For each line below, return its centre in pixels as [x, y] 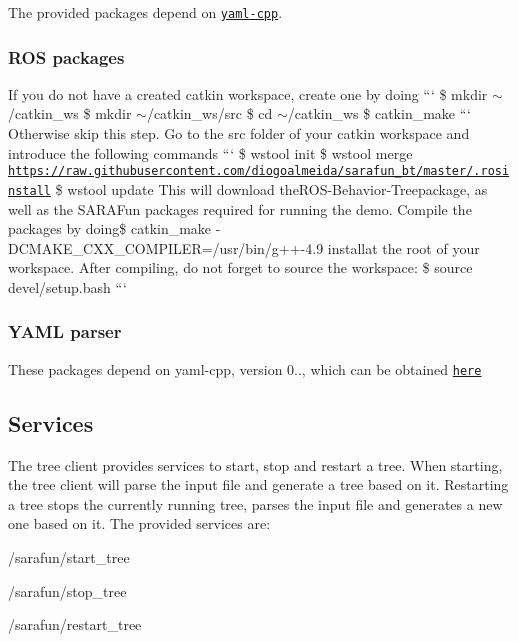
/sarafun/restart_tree [75, 624]
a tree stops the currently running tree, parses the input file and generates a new [255, 503]
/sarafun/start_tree [69, 556]
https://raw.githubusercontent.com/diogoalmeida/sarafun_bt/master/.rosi [259, 171]
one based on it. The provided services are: [139, 523]
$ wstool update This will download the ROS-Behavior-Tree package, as [271, 188]
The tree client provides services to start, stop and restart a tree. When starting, [255, 464]
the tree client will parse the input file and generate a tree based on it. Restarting [258, 484]
